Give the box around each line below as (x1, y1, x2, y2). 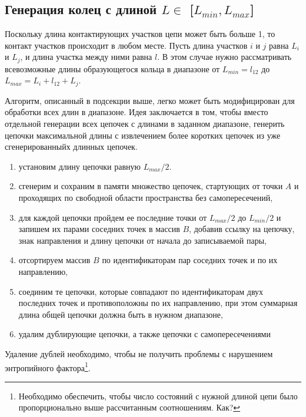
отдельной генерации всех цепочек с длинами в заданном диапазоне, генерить (5, 117, 285, 130)
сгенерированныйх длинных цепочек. (5, 140, 138, 153)
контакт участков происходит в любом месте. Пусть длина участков (5, 39, 248, 51)
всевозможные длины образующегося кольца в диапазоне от (5, 62, 220, 75)
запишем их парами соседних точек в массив (18, 223, 180, 235)
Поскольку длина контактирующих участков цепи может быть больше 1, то (5, 28, 275, 40)
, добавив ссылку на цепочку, (189, 223, 295, 235)
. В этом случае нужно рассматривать (157, 51, 292, 63)
